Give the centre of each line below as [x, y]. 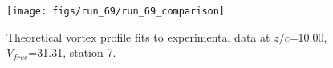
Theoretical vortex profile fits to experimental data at [138, 36]
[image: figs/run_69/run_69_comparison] [116, 11]
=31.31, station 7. [72, 52]
